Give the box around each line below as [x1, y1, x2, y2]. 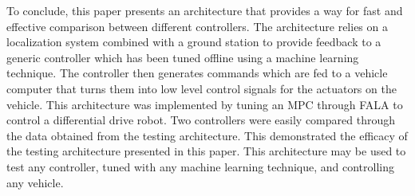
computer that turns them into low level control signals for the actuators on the [6, 80, 397, 96]
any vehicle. [6, 174, 64, 190]
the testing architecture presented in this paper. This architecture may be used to [6, 143, 406, 159]
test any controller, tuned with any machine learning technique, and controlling [6, 158, 394, 174]
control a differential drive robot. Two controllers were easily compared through [6, 112, 396, 128]
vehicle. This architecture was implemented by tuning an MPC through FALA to [6, 96, 403, 112]
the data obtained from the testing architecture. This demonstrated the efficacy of [6, 127, 408, 143]
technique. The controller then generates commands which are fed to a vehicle [6, 65, 388, 81]
